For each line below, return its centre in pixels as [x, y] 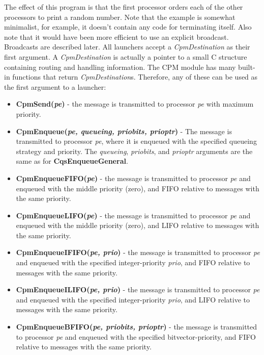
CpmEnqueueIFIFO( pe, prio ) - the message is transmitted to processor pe [138, 252]
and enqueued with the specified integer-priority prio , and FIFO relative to [133, 262]
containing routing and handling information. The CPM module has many [120, 67]
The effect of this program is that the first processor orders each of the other [124, 7]
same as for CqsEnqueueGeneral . [72, 161]
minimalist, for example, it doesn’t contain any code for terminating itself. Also [128, 27]
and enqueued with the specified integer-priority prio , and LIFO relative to [133, 299]
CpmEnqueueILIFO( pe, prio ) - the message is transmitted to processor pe [138, 289]
